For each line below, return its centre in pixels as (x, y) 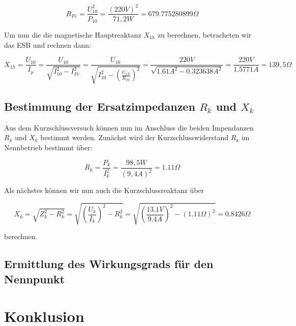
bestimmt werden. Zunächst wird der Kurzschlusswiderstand (135, 137)
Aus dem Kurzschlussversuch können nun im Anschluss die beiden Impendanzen (129, 127)
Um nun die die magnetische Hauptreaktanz (73, 35)
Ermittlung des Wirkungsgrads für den (109, 264)
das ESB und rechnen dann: (48, 44)
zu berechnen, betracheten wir (204, 35)
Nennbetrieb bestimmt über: (48, 148)
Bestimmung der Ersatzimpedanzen (100, 106)
